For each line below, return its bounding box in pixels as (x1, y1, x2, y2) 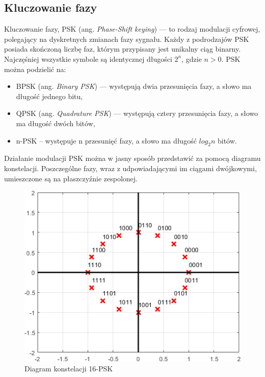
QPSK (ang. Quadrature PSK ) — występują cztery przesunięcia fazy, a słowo (16, 108, 258, 119)
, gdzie (181, 53, 202, 64)
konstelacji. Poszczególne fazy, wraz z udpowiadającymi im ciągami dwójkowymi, (4, 162, 257, 173)
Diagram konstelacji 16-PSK (24, 363, 113, 374)
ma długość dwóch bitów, (16, 117, 95, 128)
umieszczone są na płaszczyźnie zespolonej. (4, 173, 138, 183)
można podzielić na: (4, 63, 66, 74)
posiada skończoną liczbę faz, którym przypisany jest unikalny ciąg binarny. (4, 43, 241, 54)
